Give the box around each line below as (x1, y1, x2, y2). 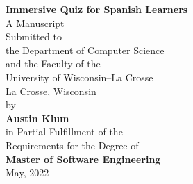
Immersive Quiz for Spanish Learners (6, 2, 188, 16)
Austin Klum (6, 110, 69, 125)
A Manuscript (6, 15, 65, 30)
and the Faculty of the (6, 56, 101, 71)
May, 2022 (6, 165, 49, 180)
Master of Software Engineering (6, 151, 161, 166)
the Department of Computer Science (6, 42, 165, 57)
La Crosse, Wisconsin (6, 83, 96, 98)
